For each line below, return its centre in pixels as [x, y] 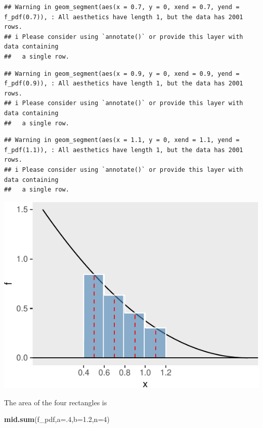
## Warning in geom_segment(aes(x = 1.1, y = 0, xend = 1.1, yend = [122, 140]
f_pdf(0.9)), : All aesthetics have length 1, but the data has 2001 [124, 84]
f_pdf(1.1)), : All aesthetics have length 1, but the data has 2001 [124, 150]
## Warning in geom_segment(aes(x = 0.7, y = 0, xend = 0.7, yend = [122, 7]
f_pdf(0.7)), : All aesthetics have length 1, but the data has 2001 [124, 17]
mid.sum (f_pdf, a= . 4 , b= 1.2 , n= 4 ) [57, 419]
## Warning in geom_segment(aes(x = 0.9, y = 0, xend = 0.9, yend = [122, 74]
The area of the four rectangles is [56, 402]
